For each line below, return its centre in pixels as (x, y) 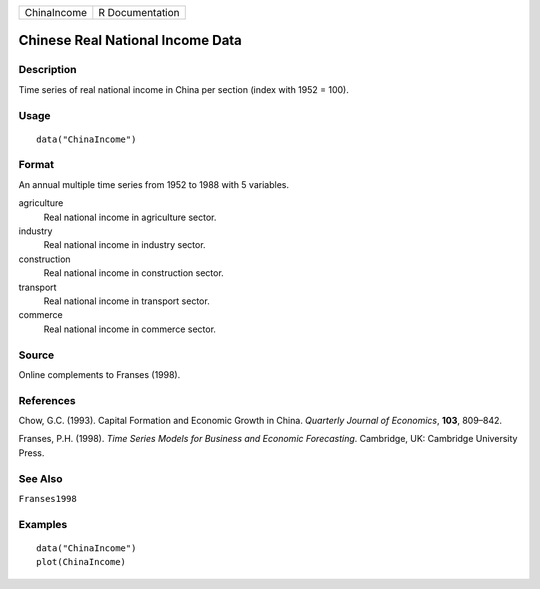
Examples (43, 524)
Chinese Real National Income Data (130, 40)
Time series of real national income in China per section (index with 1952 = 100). (183, 89)
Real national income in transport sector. (126, 301)
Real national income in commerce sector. (130, 329)
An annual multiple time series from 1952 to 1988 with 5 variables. (154, 184)
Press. (31, 452)
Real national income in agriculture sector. (130, 217)
